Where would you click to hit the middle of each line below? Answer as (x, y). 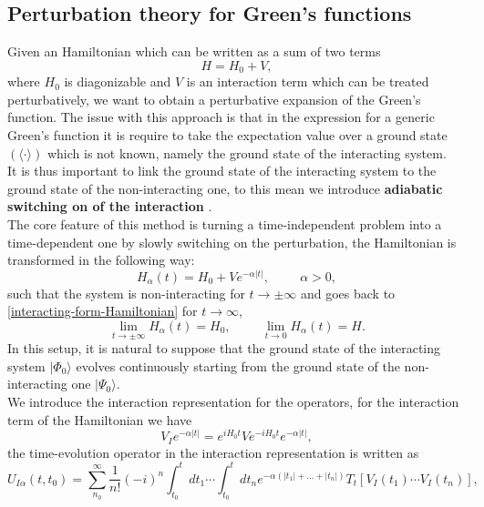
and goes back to (348, 293)
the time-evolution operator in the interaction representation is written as (213, 452)
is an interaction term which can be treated (308, 81)
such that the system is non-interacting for (126, 293)
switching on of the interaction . (110, 206)
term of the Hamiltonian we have (100, 419)
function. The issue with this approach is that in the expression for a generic (221, 117)
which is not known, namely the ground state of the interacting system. (247, 152)
